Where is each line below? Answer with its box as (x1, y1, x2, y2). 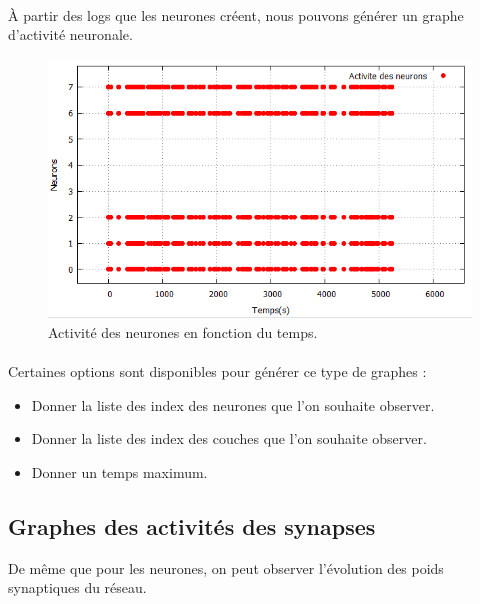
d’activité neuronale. (8, 24, 133, 45)
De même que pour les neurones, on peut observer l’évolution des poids (8, 557, 444, 578)
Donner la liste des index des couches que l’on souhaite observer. (31, 428, 427, 449)
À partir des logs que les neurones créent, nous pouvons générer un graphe (8, 4, 464, 25)
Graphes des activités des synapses (8, 511, 376, 541)
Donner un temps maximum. (31, 462, 208, 483)
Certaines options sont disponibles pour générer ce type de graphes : (8, 361, 427, 382)
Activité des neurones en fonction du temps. (48, 322, 318, 343)
